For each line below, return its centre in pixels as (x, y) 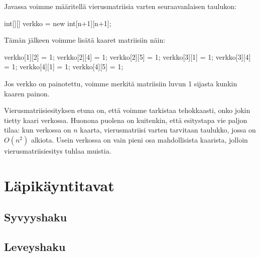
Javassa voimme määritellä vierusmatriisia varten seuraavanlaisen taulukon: (120, 6)
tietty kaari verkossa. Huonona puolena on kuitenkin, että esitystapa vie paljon (126, 120)
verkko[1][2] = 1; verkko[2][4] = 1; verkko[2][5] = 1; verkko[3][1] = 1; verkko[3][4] (127, 56)
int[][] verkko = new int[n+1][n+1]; (58, 23)
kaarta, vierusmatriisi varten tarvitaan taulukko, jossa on (168, 130)
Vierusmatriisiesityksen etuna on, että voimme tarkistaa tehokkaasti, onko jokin (127, 110)
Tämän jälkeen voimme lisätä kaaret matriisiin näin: (85, 40)
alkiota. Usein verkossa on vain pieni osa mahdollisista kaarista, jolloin (139, 139)
